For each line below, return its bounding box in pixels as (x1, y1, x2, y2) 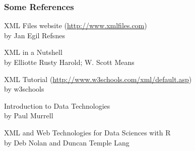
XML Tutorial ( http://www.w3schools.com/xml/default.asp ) (4, 73, 192, 84)
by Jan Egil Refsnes (4, 30, 65, 40)
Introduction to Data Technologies (4, 100, 110, 111)
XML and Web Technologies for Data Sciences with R (4, 127, 171, 137)
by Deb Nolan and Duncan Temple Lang (4, 137, 129, 147)
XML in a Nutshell (4, 47, 62, 57)
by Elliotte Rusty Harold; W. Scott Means (4, 57, 135, 67)
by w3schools (4, 84, 44, 94)
